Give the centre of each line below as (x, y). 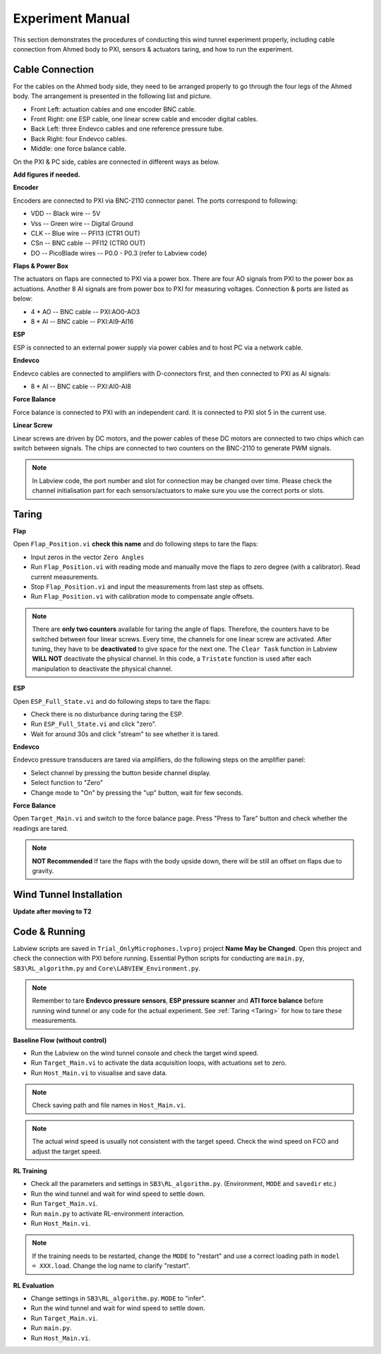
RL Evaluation (34, 1286)
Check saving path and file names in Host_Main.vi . (109, 1106)
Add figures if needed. (47, 174)
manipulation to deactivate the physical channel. (102, 669)
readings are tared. (41, 828)
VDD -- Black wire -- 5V (66, 214)
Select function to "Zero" (67, 783)
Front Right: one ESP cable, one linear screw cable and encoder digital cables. (144, 119)
